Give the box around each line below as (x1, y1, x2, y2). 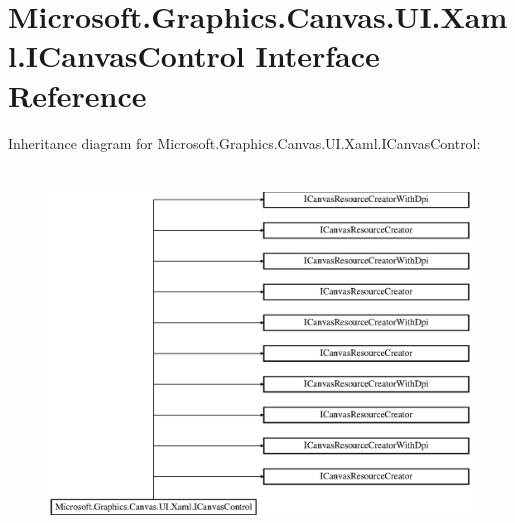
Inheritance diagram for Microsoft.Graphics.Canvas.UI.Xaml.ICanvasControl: (8, 132, 481, 153)
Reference (8, 74, 147, 115)
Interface (255, 35, 380, 76)
